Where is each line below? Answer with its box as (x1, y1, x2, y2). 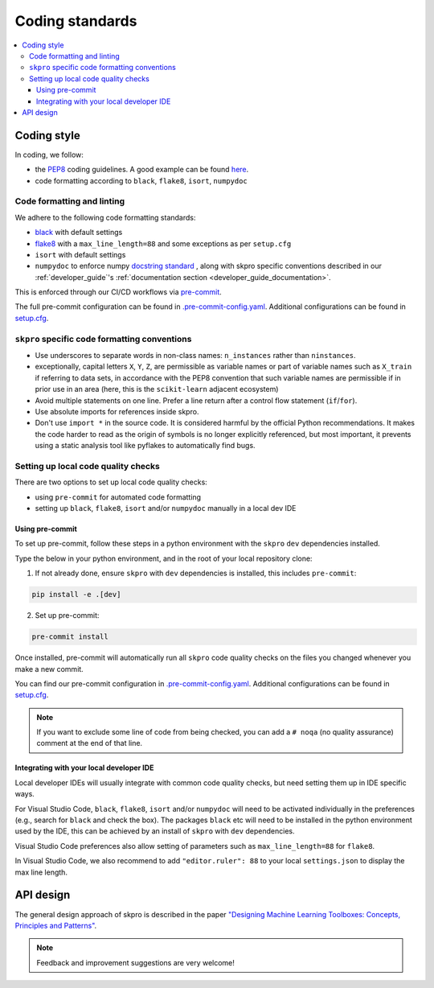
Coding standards (14, 12, 137, 30)
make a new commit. (14, 664, 84, 673)
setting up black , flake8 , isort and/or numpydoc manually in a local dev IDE (35, 504, 297, 513)
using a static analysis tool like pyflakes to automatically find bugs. (35, 441, 256, 451)
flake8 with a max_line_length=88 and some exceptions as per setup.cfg (35, 238, 292, 249)
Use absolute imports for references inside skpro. (35, 406, 199, 416)
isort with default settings (35, 249, 126, 259)
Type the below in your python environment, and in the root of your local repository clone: (14, 554, 313, 563)
